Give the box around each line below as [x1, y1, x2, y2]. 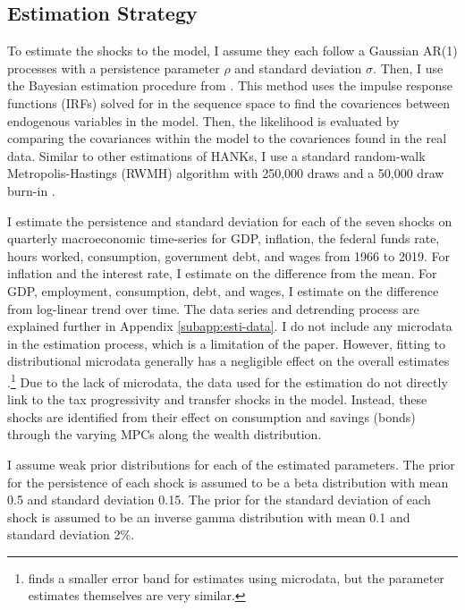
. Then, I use [373, 58, 444, 77]
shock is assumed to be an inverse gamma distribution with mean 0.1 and [7, 507, 410, 526]
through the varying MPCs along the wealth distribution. [7, 425, 322, 444]
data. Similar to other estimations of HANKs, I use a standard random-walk [7, 146, 426, 165]
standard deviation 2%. [7, 525, 135, 544]
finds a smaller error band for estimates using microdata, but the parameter [28, 568, 444, 587]
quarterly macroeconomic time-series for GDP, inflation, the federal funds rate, [7, 229, 440, 248]
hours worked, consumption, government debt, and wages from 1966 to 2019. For [7, 246, 450, 265]
